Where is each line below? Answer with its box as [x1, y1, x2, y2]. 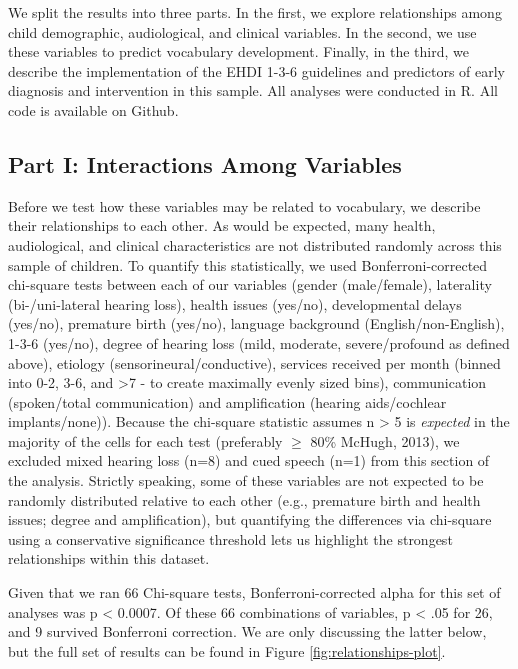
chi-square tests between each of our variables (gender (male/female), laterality [8, 274, 492, 295]
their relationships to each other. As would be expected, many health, [8, 215, 436, 236]
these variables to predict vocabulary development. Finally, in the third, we [8, 41, 469, 62]
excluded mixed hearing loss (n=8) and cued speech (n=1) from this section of [8, 450, 490, 471]
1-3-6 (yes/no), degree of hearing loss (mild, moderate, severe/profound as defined [8, 332, 510, 353]
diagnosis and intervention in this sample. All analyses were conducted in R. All [8, 80, 498, 101]
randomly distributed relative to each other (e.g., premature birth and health [8, 489, 481, 510]
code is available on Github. [8, 99, 179, 120]
